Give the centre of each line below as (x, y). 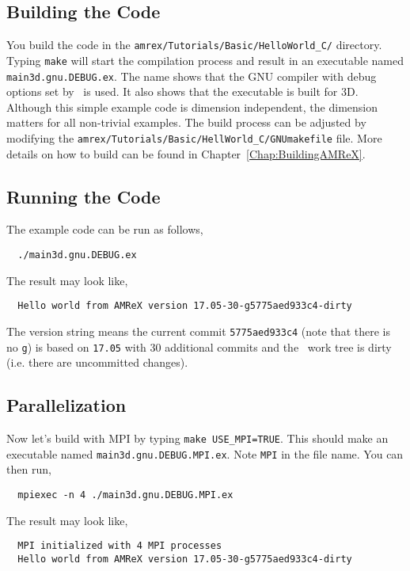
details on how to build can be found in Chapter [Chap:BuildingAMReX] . (186, 153)
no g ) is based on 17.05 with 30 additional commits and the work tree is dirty (199, 346)
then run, (29, 469)
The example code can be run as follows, (105, 229)
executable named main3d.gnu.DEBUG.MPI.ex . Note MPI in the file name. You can (205, 453)
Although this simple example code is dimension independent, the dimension (192, 107)
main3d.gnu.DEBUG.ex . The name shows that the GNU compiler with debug (192, 76)
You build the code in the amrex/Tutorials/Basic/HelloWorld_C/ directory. (194, 45)
